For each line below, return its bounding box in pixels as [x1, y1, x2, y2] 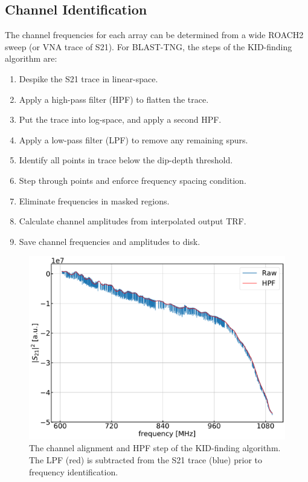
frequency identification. [29, 465, 118, 478]
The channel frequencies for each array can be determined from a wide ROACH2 [5, 28, 304, 41]
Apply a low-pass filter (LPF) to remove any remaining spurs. [19, 133, 248, 146]
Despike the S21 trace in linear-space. [19, 72, 158, 85]
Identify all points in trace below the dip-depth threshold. [19, 154, 233, 166]
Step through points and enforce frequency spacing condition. [19, 174, 246, 186]
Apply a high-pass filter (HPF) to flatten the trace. [19, 93, 209, 105]
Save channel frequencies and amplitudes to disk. [19, 235, 201, 247]
